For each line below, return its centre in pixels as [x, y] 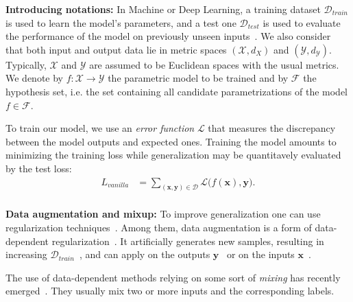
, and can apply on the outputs [145, 254]
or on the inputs [260, 254]
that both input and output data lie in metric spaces [116, 49]
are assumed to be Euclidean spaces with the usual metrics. [214, 64]
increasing [26, 254]
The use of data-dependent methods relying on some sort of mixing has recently [173, 277]
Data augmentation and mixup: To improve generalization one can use [163, 214]
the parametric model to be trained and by [198, 78]
